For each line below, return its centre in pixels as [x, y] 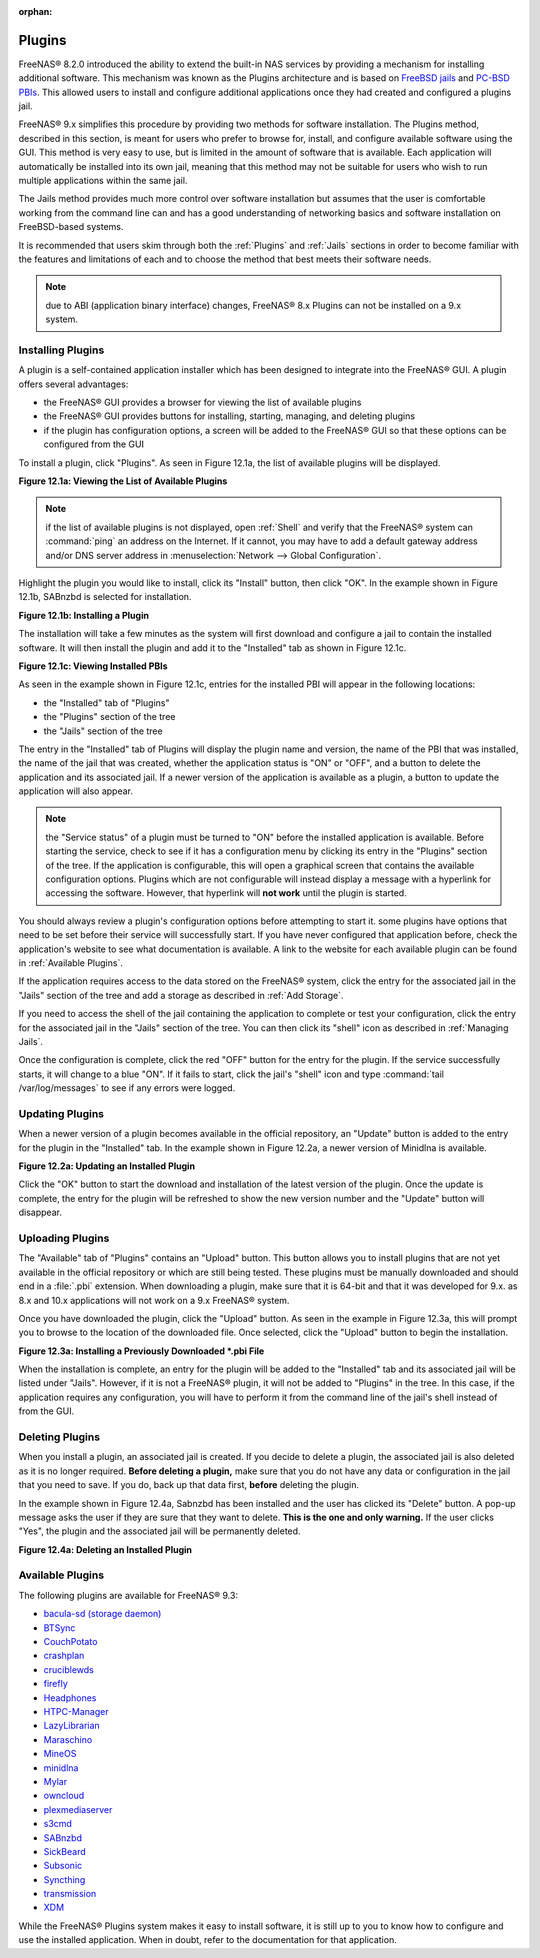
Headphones [70, 1697]
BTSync [59, 1627]
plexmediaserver [78, 1809]
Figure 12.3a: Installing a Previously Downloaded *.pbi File [141, 1351]
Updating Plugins [61, 1113]
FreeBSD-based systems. [71, 227]
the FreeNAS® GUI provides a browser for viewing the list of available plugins [202, 402]
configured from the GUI [94, 444]
